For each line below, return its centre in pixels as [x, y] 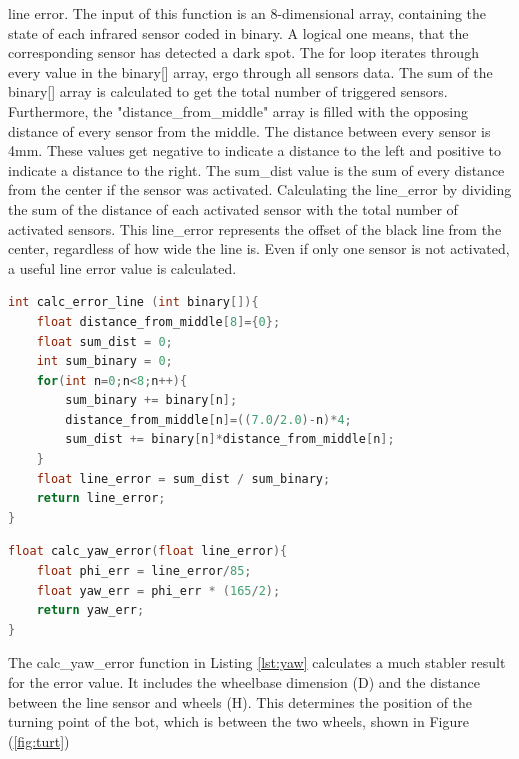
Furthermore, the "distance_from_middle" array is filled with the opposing [238, 110]
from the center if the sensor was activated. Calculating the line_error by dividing [260, 189]
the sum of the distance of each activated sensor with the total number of [233, 208]
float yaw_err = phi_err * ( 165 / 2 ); [158, 590]
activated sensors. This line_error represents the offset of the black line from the [255, 228]
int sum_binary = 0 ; [104, 361]
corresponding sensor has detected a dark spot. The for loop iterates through [243, 52]
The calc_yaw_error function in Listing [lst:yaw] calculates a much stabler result [257, 662]
